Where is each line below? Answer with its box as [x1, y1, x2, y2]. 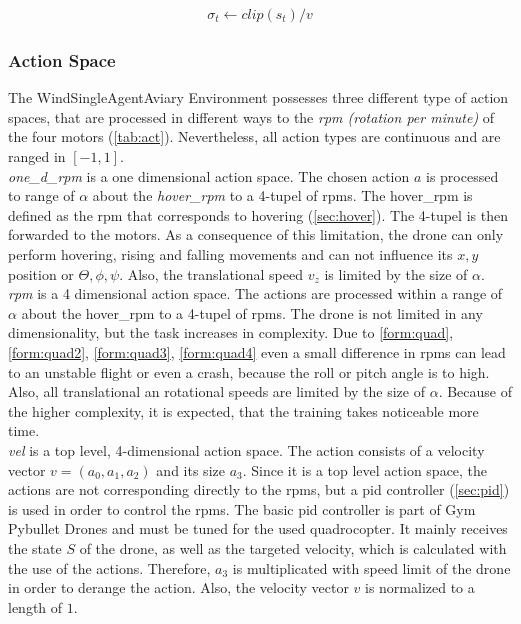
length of [8, 596, 63, 617]
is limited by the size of [324, 263, 468, 284]
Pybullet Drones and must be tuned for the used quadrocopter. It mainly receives [8, 518, 508, 539]
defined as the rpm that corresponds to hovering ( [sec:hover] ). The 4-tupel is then [8, 204, 508, 225]
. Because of [438, 381, 513, 402]
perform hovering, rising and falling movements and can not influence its [8, 244, 453, 264]
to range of [8, 185, 75, 206]
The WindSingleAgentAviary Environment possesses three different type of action [8, 87, 509, 108]
